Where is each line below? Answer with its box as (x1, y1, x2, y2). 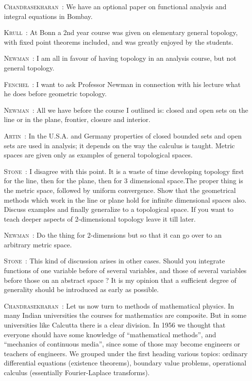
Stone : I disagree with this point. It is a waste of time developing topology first (4, 166, 244, 176)
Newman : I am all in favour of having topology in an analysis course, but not (4, 53, 236, 63)
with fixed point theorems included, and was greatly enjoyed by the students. (4, 36, 234, 47)
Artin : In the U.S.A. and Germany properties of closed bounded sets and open (4, 130, 242, 140)
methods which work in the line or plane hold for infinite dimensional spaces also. (4, 194, 247, 205)
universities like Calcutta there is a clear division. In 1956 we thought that (4, 320, 226, 330)
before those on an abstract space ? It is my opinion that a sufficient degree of (4, 275, 236, 285)
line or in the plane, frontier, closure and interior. (4, 114, 151, 124)
